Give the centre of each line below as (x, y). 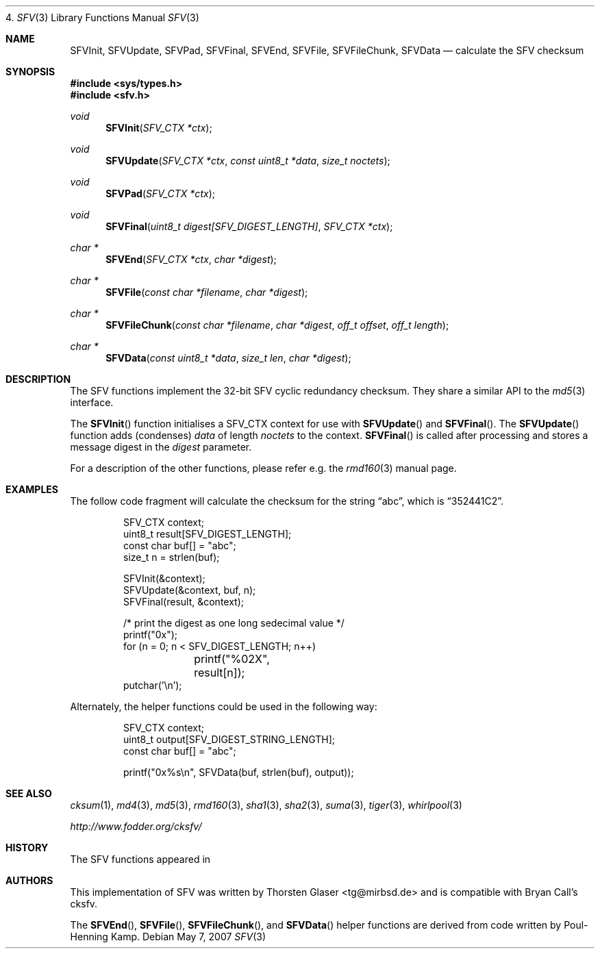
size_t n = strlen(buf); (172, 557)
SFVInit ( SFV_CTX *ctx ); (159, 128)
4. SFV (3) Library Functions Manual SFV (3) (102, 17)
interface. (92, 402)
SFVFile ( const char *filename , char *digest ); (207, 292)
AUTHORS (29, 880)
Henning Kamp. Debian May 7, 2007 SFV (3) (168, 937)
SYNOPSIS (30, 72)
